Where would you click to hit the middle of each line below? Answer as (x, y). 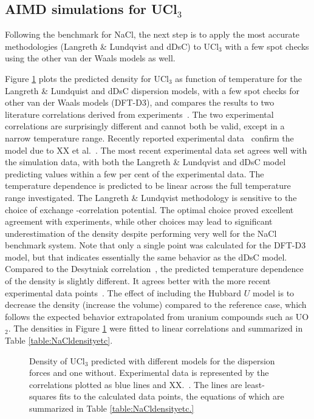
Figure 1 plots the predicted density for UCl (87, 78)
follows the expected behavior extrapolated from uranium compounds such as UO (157, 316)
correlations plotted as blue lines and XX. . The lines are (136, 384)
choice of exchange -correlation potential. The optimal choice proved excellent (149, 209)
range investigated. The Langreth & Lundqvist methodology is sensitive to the (151, 197)
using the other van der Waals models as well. (90, 58)
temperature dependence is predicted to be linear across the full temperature (148, 186)
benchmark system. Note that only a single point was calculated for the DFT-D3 (155, 245)
